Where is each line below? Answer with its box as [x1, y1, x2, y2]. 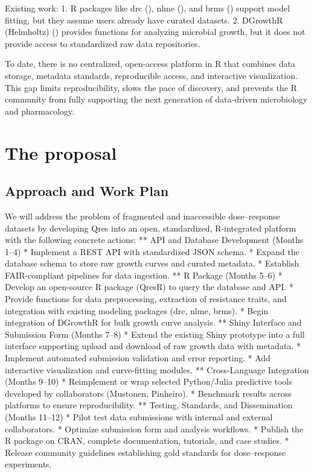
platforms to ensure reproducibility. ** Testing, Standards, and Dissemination [5, 399, 293, 411]
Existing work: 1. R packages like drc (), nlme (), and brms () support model [5, 2, 290, 14]
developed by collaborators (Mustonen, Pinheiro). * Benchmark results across [5, 387, 292, 399]
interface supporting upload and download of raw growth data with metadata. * [5, 340, 301, 352]
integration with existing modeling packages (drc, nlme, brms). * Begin [5, 304, 269, 317]
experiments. [5, 458, 52, 470]
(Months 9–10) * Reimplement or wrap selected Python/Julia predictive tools [5, 375, 292, 388]
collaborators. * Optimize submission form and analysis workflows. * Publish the [5, 422, 304, 435]
